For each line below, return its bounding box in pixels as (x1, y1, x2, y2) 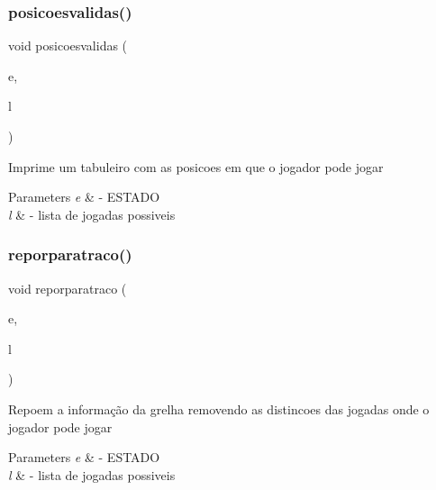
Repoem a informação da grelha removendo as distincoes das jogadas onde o (8, 399, 430, 418)
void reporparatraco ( (8, 278, 127, 297)
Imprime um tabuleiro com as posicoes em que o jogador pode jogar (8, 157, 384, 176)
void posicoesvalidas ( (8, 36, 128, 55)
